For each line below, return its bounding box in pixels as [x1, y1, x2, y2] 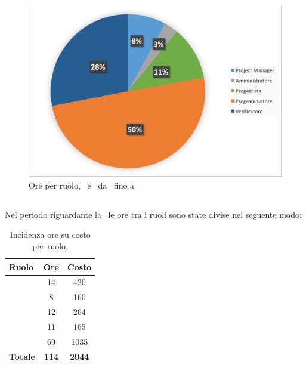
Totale [9, 350, 35, 362]
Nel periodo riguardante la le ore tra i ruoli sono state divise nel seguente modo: [5, 208, 302, 220]
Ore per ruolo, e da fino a [29, 178, 135, 191]
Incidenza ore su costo [10, 228, 91, 240]
